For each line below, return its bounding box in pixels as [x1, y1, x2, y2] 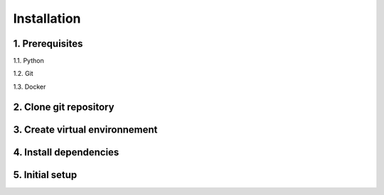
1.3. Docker [13, 82, 46, 91]
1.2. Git [13, 69, 33, 78]
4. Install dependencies [13, 146, 119, 158]
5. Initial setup [13, 169, 78, 181]
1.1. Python [13, 57, 44, 65]
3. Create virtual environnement [13, 123, 158, 135]
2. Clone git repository [13, 101, 114, 113]
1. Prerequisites [13, 38, 83, 50]
